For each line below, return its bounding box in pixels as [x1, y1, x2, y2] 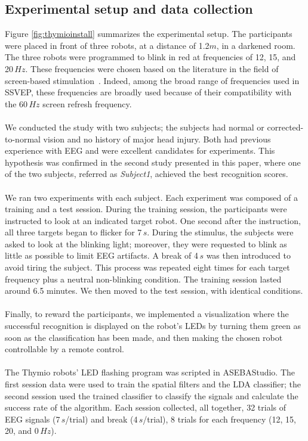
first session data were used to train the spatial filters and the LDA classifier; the [5, 378, 301, 390]
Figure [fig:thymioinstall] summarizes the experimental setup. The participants [5, 27, 292, 40]
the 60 [5, 97, 28, 110]
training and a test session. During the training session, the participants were [5, 203, 287, 215]
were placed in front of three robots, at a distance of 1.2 [5, 39, 210, 51]
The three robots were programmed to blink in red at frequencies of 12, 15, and [5, 51, 296, 63]
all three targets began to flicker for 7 [5, 226, 142, 238]
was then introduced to [206, 249, 291, 262]
